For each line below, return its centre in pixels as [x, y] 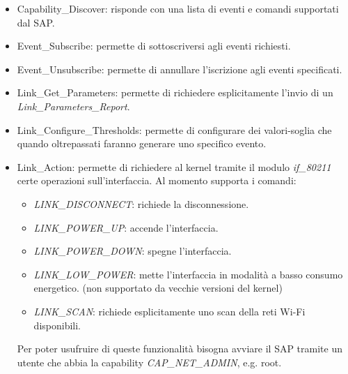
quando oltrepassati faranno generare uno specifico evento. [142, 143]
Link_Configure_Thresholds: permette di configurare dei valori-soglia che [174, 129]
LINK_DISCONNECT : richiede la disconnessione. [141, 203]
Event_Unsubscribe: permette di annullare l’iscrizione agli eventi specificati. [180, 69]
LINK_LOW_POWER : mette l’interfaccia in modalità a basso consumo [188, 274]
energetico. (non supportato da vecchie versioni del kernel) [158, 288]
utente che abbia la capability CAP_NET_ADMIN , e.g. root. [149, 362]
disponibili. [57, 325]
